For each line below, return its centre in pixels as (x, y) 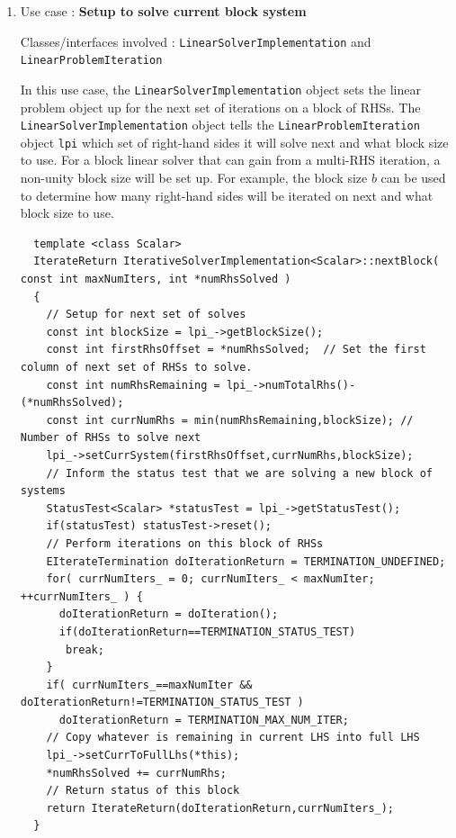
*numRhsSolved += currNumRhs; (136, 773)
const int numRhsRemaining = (133, 385)
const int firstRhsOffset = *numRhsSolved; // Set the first (236, 350)
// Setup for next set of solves (146, 315)
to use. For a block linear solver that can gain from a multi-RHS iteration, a (230, 160)
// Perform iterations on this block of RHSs (185, 543)
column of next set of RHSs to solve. (136, 367)
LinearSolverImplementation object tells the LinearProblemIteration (220, 125)
